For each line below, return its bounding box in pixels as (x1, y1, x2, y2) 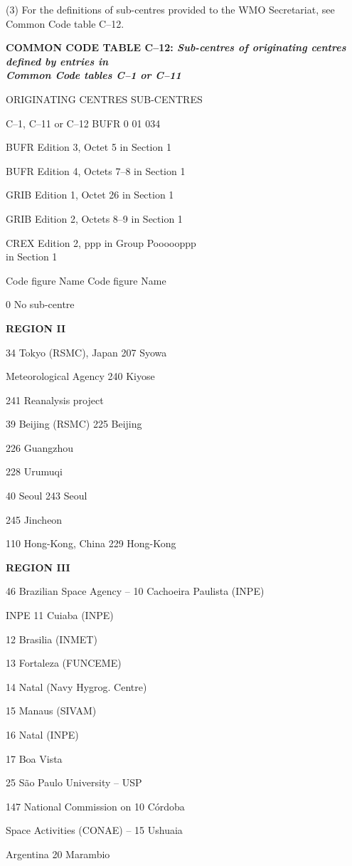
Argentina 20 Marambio (6, 846, 110, 861)
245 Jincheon (6, 512, 63, 527)
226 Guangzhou (6, 440, 74, 455)
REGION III (6, 559, 70, 574)
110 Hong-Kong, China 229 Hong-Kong (6, 536, 176, 551)
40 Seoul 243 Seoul (6, 488, 87, 503)
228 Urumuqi (6, 464, 63, 479)
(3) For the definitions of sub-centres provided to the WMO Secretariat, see (6, 2, 335, 16)
